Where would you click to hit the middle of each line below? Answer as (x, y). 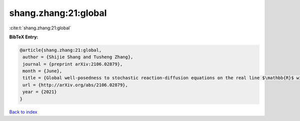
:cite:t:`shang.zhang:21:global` (40, 28)
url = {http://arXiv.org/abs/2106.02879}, (75, 85)
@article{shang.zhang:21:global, (61, 50)
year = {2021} (40, 92)
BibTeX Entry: (24, 37)
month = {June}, (42, 71)
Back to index (23, 112)
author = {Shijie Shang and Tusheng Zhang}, (78, 57)
